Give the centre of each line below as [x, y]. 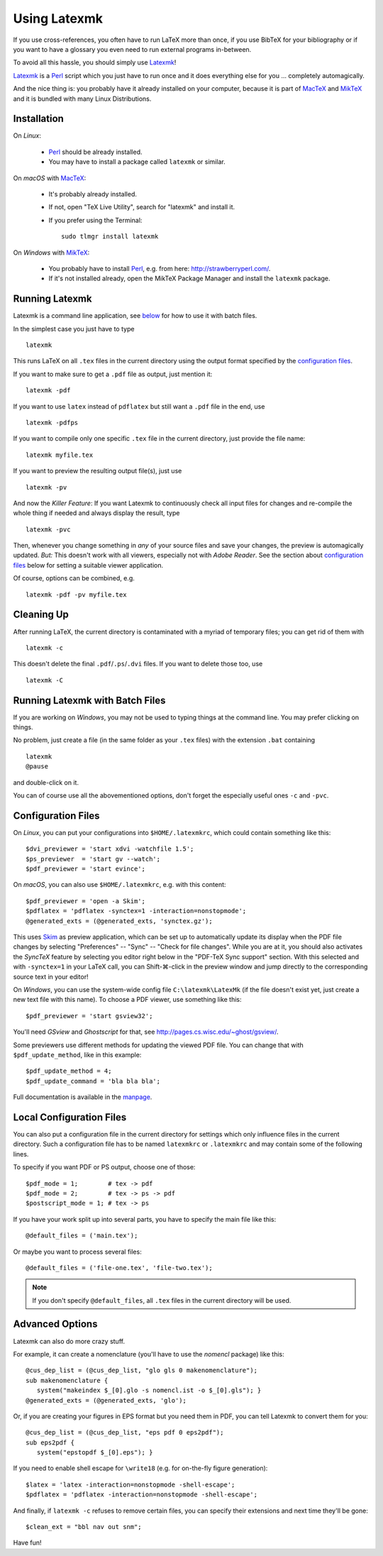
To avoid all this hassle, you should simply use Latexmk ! [95, 62]
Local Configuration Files [70, 1117]
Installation [38, 119]
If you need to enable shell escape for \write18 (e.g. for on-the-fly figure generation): [140, 1468]
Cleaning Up [41, 615]
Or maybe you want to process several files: [77, 1252]
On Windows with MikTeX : [51, 253]
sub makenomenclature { [67, 1380]
